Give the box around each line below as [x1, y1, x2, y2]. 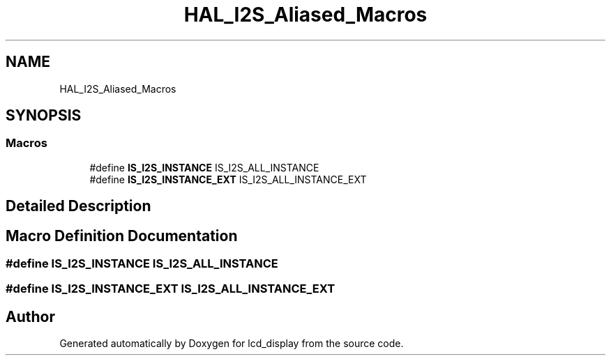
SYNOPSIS [6, 107, 82, 125]
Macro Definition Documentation [6, 226, 238, 245]
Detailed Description [6, 197, 151, 215]
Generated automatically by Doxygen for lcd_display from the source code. [59, 337, 404, 350]
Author [6, 307, 55, 325]
